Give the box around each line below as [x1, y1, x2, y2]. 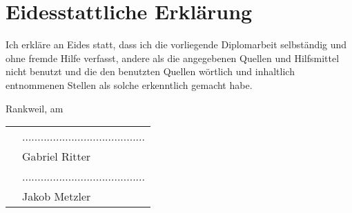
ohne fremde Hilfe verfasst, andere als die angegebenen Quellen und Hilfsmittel [6, 50, 340, 65]
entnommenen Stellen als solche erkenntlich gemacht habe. [6, 77, 253, 92]
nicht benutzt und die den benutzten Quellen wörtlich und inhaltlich [6, 64, 295, 79]
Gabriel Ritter [22, 148, 91, 165]
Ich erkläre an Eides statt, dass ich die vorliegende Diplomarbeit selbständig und [6, 37, 347, 52]
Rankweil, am [6, 101, 63, 115]
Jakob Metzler [22, 188, 91, 205]
